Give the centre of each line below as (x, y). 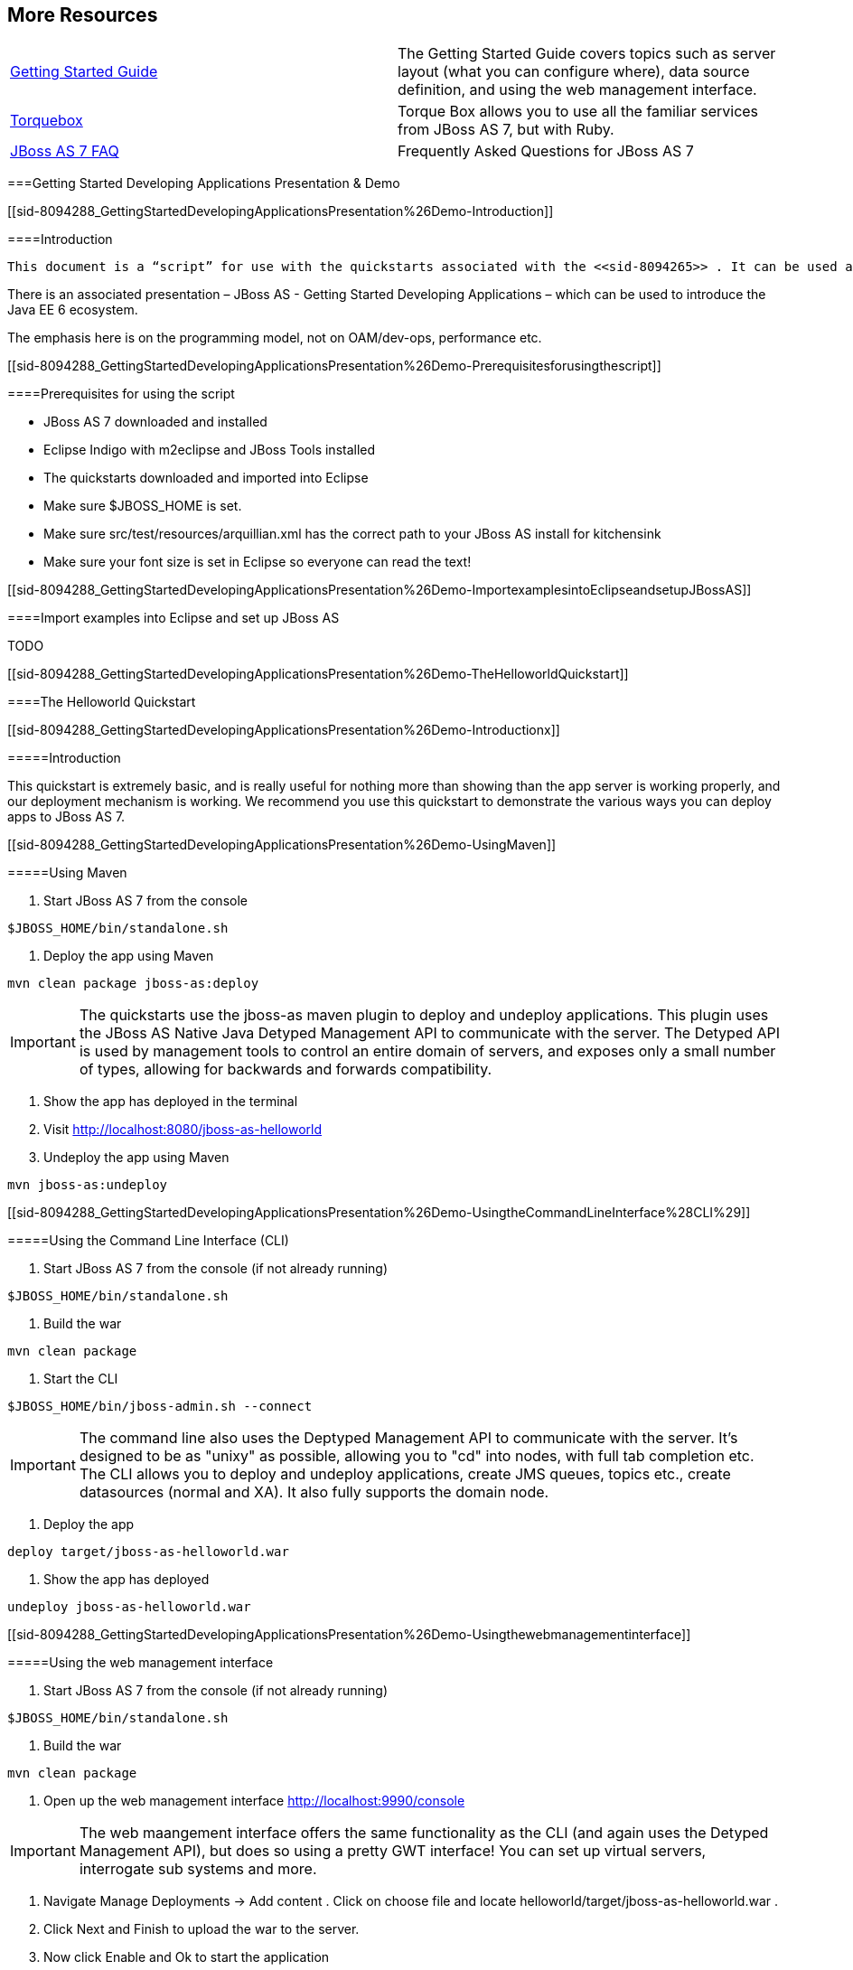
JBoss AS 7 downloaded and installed (155, 422)
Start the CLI (81, 1379)
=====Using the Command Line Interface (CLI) (148, 1241)
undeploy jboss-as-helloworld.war (129, 1607)
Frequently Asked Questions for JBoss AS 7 (546, 151)
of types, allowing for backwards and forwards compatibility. (286, 1069)
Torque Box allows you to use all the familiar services (578, 112)
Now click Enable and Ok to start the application (187, 1957)
